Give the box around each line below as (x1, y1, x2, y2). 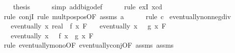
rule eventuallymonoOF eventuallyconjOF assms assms (3, 40, 174, 50)
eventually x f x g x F (10, 30, 93, 40)
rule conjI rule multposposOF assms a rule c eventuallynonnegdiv (3, 11, 231, 21)
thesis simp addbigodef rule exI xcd (13, 1, 162, 11)
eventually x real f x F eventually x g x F (10, 21, 166, 31)
